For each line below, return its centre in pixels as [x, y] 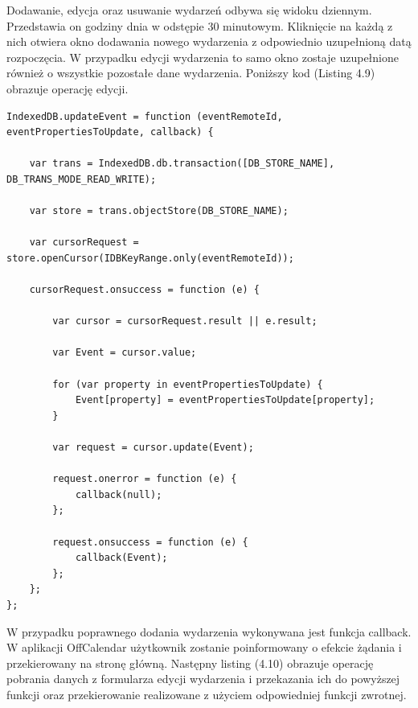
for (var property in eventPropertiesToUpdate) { [188, 384]
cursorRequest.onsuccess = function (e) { [144, 290]
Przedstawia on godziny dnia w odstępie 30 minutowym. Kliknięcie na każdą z [200, 25]
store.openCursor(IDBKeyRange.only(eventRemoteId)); [150, 258]
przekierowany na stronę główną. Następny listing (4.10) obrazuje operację [190, 663]
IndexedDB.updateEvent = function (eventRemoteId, [145, 116]
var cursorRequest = [84, 243]
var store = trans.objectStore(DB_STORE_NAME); [159, 211]
